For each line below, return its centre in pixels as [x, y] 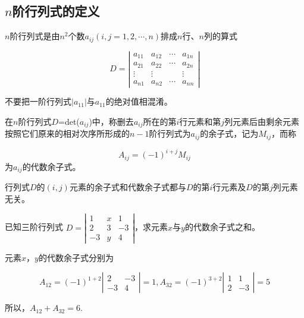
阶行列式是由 [35, 36]
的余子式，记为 [229, 133]
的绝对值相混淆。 [139, 101]
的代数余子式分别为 [76, 257]
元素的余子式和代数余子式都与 [128, 187]
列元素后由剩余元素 [262, 121]
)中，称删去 [111, 121]
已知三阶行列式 [34, 227]
